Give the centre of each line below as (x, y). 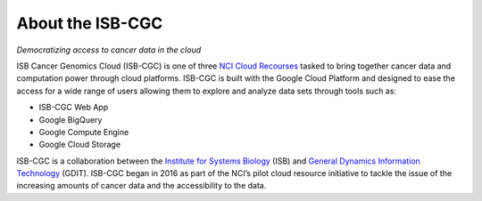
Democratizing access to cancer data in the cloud (109, 50)
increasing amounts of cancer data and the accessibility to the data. (141, 186)
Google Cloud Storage (79, 145)
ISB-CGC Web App (74, 108)
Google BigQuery (71, 119)
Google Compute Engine (84, 132)
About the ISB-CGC (90, 23)
